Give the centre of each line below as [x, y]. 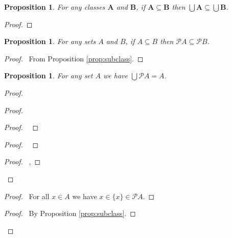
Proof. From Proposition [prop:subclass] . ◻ [74, 58]
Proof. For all [27, 196]
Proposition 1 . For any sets [50, 41]
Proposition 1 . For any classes [55, 7]
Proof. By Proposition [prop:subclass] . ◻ [70, 213]
